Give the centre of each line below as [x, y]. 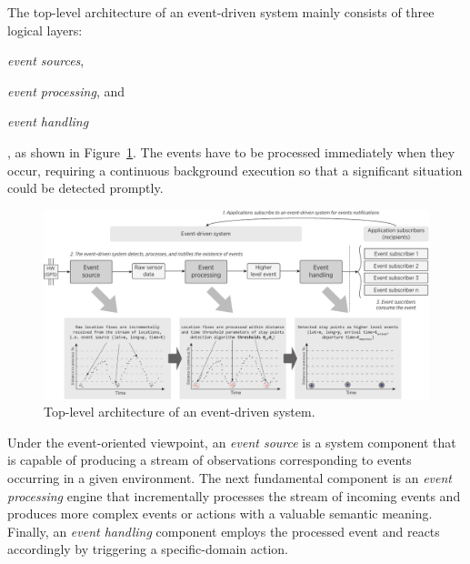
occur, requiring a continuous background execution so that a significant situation [235, 170]
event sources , [46, 60]
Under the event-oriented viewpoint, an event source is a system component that [232, 442]
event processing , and [66, 91]
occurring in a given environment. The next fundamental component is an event [230, 477]
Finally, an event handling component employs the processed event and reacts [224, 531]
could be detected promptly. [85, 188]
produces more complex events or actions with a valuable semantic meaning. [220, 514]
